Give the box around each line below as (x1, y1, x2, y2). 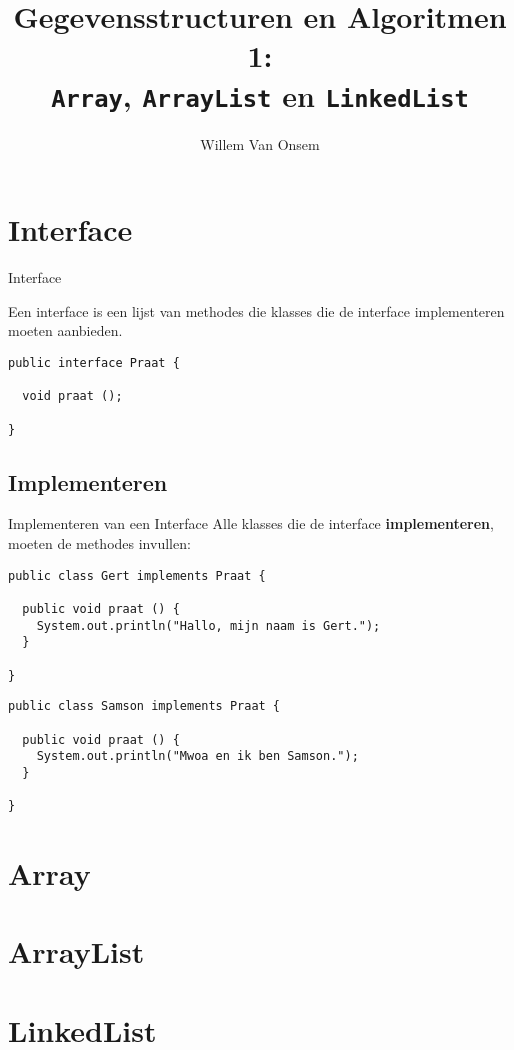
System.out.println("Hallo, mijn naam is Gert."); (36, 618, 381, 633)
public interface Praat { (8, 355, 180, 370)
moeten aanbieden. (8, 320, 123, 341)
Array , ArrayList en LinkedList (51, 74, 469, 115)
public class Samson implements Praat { (8, 699, 281, 714)
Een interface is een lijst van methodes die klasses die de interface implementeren (8, 300, 505, 321)
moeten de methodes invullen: (8, 533, 191, 554)
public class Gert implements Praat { (8, 568, 266, 583)
